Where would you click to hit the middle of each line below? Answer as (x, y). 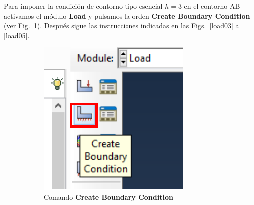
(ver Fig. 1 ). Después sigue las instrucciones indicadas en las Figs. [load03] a (122, 26)
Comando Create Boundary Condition (109, 196)
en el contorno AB (212, 6)
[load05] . (17, 35)
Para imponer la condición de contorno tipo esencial (83, 6)
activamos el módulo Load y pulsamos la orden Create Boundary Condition (127, 16)
